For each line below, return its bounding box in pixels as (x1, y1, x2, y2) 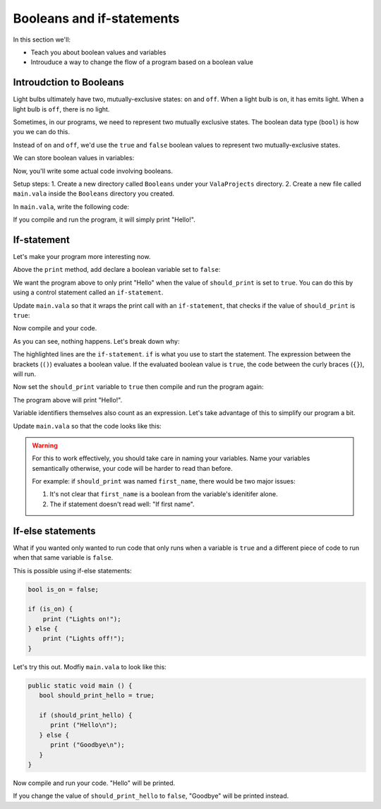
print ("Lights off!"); (42, 635, 125, 642)
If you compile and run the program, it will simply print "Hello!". (13, 215, 195, 224)
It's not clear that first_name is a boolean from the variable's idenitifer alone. (49, 490, 278, 498)
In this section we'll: (13, 35, 71, 44)
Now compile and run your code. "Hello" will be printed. (13, 779, 176, 787)
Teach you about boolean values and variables (30, 48, 167, 56)
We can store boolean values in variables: (13, 154, 135, 162)
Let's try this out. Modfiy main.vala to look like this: (13, 662, 167, 671)
